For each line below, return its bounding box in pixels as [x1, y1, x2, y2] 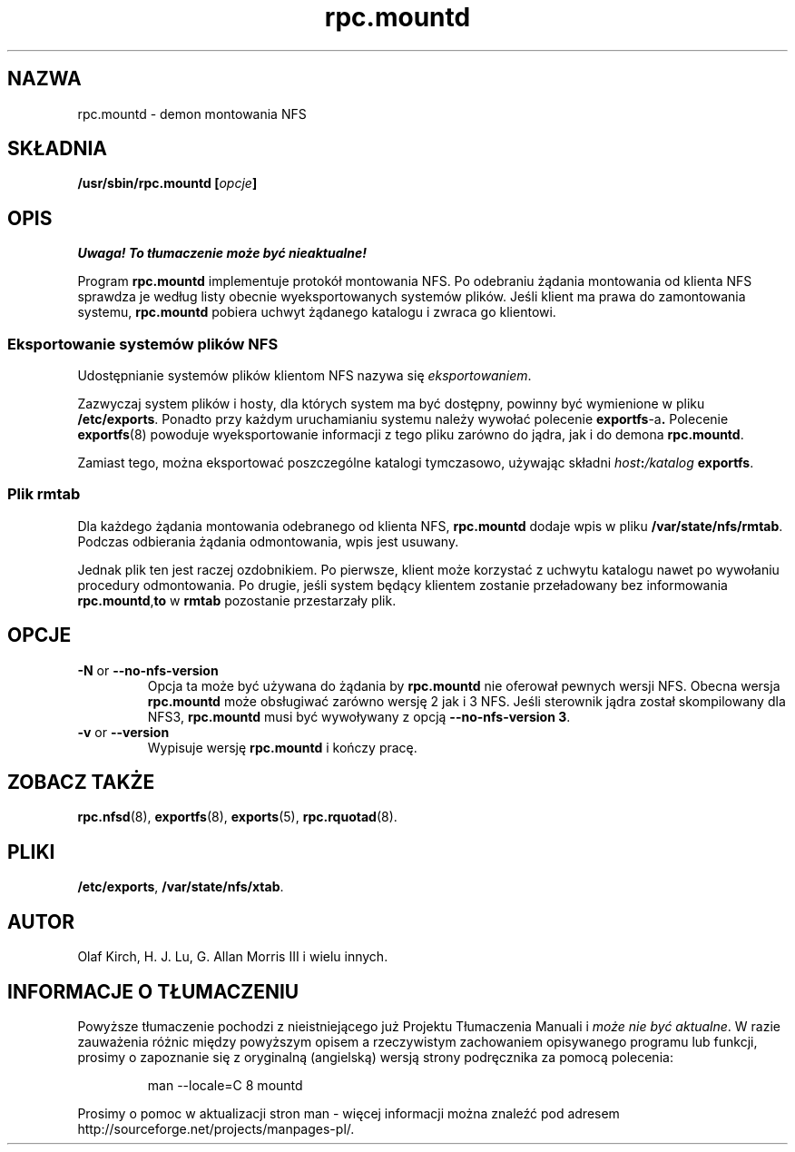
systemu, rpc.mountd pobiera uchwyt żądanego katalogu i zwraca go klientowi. [77, 304, 556, 320]
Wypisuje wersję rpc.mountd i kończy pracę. [147, 739, 417, 755]
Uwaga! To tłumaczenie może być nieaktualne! [77, 245, 368, 261]
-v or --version [77, 724, 170, 740]
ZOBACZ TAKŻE [7, 771, 155, 794]
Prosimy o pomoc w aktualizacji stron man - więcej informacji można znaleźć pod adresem [77, 1106, 620, 1121]
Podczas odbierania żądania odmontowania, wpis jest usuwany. [77, 533, 459, 549]
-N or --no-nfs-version [77, 662, 219, 678]
